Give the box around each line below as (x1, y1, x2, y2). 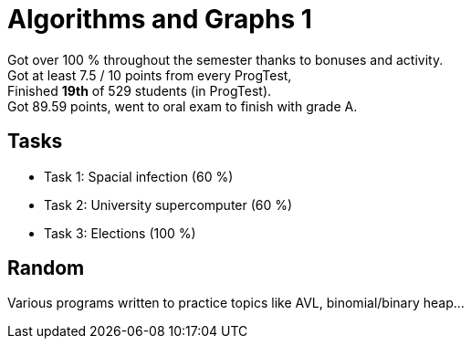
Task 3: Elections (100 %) (44, 225, 196, 241)
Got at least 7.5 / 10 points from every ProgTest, (7, 67, 292, 83)
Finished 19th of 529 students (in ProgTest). (7, 82, 272, 99)
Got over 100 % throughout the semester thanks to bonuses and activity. (7, 51, 444, 68)
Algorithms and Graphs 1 (7, 4, 312, 35)
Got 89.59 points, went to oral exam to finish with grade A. (7, 98, 358, 114)
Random (7, 257, 85, 280)
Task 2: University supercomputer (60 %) (44, 196, 293, 213)
